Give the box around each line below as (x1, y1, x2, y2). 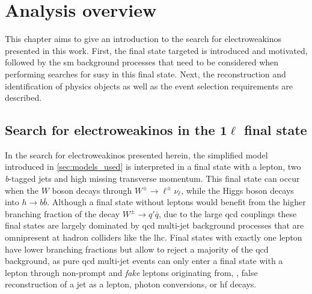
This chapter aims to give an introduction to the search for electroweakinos (5, 32, 282, 45)
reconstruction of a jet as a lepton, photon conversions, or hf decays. (5, 278, 257, 290)
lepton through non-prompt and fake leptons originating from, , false (5, 266, 258, 278)
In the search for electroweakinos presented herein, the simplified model (5, 148, 268, 161)
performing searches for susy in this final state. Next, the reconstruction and (5, 67, 286, 80)
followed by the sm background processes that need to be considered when (5, 56, 279, 68)
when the (5, 184, 38, 196)
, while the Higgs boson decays (181, 184, 294, 196)
